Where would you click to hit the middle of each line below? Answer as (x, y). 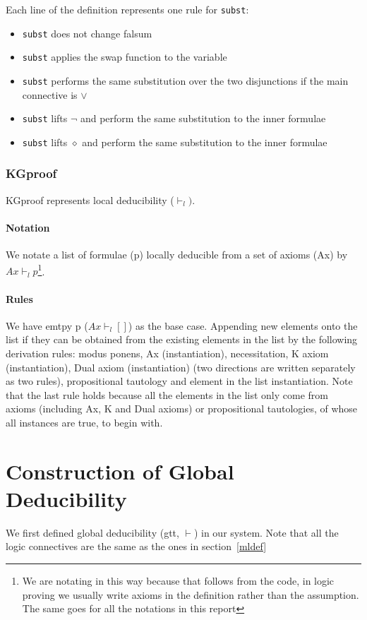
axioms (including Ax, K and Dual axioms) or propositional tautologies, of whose (182, 409)
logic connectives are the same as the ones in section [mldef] (136, 546)
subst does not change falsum (87, 33)
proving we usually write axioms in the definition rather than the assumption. (191, 594)
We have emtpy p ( (47, 325)
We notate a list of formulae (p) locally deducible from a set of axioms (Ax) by (177, 255)
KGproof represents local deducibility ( (90, 199)
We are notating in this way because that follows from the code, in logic (178, 581)
